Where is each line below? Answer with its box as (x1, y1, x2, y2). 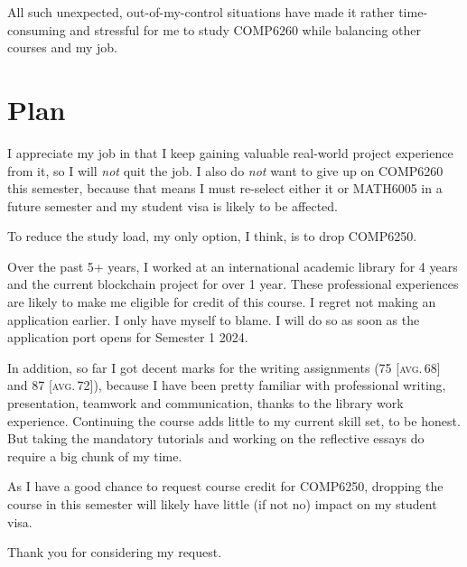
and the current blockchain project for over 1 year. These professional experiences (7, 274, 459, 293)
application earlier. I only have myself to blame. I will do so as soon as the (7, 310, 420, 329)
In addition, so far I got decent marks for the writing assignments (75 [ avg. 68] (7, 358, 441, 376)
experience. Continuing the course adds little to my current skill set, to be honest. (7, 411, 461, 430)
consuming (7, 20, 66, 39)
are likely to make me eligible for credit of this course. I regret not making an (7, 293, 436, 311)
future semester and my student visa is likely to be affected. (7, 196, 338, 215)
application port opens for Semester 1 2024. (7, 328, 248, 347)
